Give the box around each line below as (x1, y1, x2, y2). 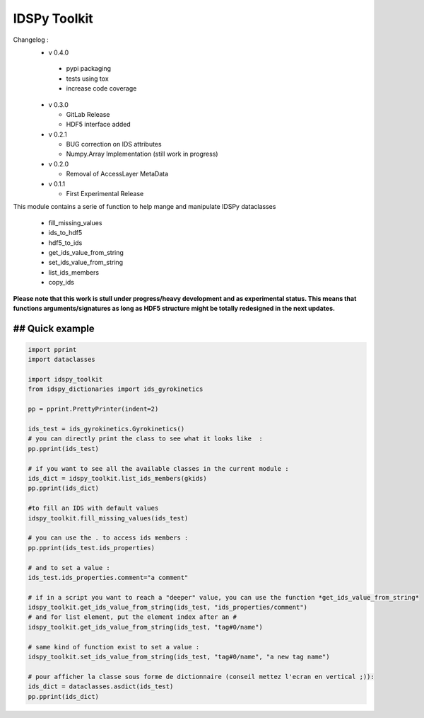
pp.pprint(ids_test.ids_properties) (28, 544, 155, 552)
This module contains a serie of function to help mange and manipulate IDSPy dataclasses (13, 203, 276, 211)
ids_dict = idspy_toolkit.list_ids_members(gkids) (28, 474, 208, 482)
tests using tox (66, 74, 109, 83)
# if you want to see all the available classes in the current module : (28, 465, 289, 472)
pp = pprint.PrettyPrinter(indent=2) (28, 405, 159, 414)
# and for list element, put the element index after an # (28, 613, 237, 621)
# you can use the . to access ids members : (28, 534, 189, 542)
